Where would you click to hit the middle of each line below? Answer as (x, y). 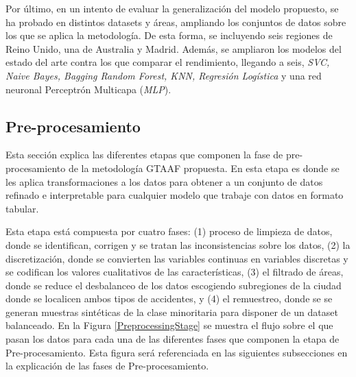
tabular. (22, 208)
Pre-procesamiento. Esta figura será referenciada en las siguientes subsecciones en (177, 352)
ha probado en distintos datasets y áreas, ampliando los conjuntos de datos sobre (176, 22)
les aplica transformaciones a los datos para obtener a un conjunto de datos (164, 181)
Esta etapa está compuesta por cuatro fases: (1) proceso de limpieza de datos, (169, 231)
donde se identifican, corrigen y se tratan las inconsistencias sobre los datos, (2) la (178, 244)
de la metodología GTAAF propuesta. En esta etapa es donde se (204, 168)
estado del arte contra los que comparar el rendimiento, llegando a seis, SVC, (168, 62)
